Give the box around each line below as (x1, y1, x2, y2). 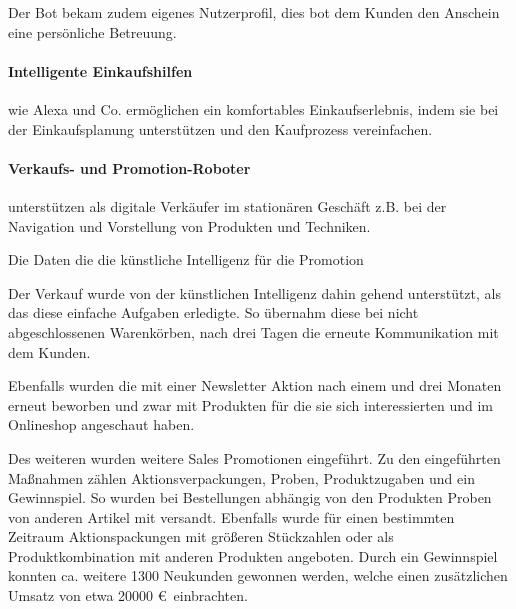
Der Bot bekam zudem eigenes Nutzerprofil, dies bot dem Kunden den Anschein (8, 2, 500, 22)
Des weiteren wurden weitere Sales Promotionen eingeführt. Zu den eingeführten (8, 447, 501, 468)
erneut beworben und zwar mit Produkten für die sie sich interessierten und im (8, 394, 493, 415)
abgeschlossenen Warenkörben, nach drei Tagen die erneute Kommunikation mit (8, 321, 499, 342)
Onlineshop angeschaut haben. (8, 414, 195, 435)
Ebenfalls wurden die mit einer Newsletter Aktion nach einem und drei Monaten (8, 375, 502, 396)
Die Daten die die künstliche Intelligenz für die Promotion (8, 249, 364, 270)
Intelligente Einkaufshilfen (8, 60, 193, 81)
